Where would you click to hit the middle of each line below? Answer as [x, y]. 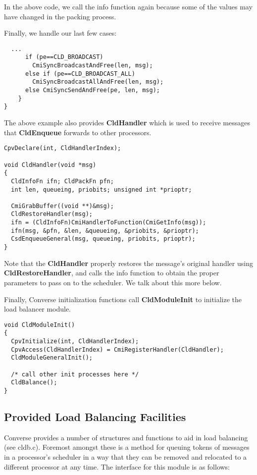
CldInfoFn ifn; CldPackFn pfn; [62, 181]
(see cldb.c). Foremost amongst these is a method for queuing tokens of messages [127, 447]
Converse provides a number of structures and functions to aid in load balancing [126, 437]
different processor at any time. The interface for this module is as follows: [117, 466]
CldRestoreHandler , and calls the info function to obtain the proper [112, 273]
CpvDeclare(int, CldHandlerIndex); [63, 148]
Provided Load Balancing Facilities [95, 417]
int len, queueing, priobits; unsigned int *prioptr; [102, 189]
